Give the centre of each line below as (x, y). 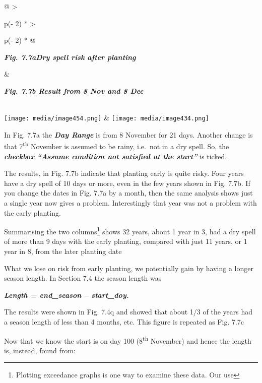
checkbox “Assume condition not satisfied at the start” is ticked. (116, 156)
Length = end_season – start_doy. (67, 295)
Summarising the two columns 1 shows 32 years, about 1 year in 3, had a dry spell (130, 231)
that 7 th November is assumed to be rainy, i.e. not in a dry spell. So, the (117, 146)
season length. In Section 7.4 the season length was (83, 278)
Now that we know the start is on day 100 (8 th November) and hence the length (128, 340)
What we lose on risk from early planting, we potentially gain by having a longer (129, 268)
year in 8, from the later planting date (63, 251)
